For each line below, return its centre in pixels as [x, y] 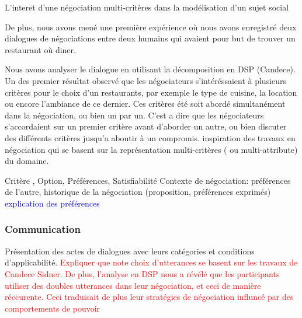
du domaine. [27, 161]
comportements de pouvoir [53, 308]
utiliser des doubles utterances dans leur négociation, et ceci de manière [133, 285]
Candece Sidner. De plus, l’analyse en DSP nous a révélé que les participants [142, 273]
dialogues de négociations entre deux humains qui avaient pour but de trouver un [150, 38]
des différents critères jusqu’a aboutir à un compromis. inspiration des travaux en [150, 137]
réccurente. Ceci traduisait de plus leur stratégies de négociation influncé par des [149, 297]
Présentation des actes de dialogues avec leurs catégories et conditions [130, 251]
